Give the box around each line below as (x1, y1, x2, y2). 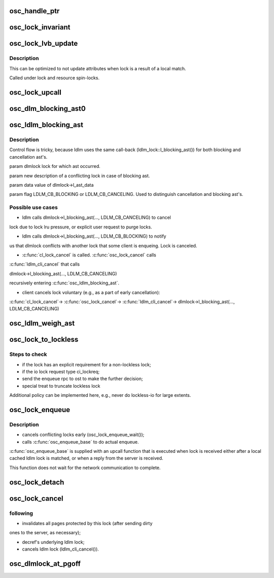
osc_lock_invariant (9, 23, 71, 32)
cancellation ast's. (9, 154, 48, 160)
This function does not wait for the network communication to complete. (9, 465, 161, 471)
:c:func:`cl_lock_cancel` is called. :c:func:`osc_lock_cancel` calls (22, 252, 157, 258)
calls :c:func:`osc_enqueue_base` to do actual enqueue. (22, 439, 139, 445)
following (9, 509, 33, 516)
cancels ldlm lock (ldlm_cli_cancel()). (22, 546, 99, 552)
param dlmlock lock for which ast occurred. (9, 163, 101, 169)
